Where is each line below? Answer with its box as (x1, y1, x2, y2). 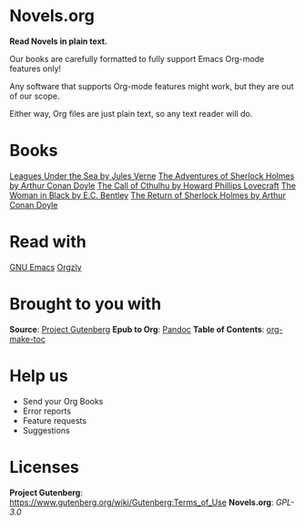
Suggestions (22, 425, 70, 436)
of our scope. (9, 90, 60, 101)
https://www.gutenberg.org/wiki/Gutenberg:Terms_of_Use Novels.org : (9, 497, 274, 508)
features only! (9, 63, 62, 74)
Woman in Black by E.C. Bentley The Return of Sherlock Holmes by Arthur (9, 189, 287, 201)
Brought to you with (9, 294, 162, 314)
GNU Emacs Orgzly (9, 261, 82, 272)
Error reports (22, 405, 71, 416)
